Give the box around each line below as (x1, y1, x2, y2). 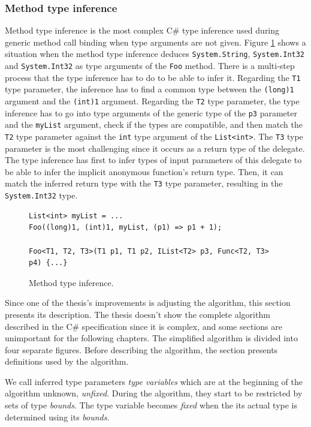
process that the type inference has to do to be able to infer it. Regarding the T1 (5, 71, 301, 83)
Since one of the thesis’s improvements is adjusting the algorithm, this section (5, 296, 291, 309)
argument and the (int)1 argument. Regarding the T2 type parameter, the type (5, 95, 300, 107)
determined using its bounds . (5, 410, 110, 423)
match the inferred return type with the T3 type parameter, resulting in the (5, 177, 283, 190)
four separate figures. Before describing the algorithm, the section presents (5, 343, 278, 356)
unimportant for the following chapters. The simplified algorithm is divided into (5, 332, 298, 344)
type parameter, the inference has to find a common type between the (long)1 (5, 83, 294, 95)
